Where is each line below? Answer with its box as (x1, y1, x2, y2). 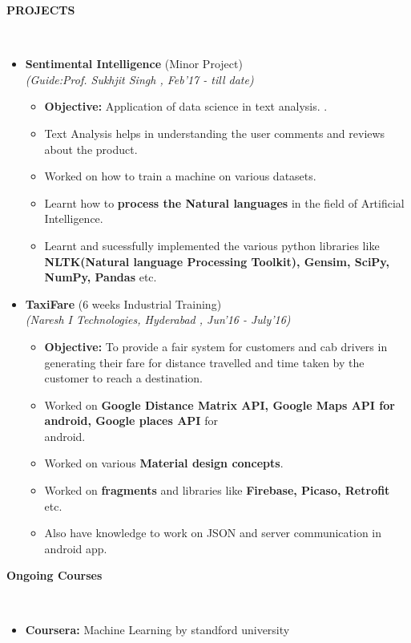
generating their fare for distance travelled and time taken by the (44, 354, 365, 370)
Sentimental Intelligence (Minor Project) (25, 55, 243, 72)
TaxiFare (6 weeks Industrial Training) (25, 295, 222, 312)
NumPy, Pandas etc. (44, 269, 157, 285)
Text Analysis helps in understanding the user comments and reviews (44, 124, 385, 141)
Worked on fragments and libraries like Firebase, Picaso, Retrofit (44, 482, 390, 499)
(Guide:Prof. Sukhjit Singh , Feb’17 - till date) (25, 71, 254, 87)
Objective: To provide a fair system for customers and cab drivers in (44, 338, 388, 354)
